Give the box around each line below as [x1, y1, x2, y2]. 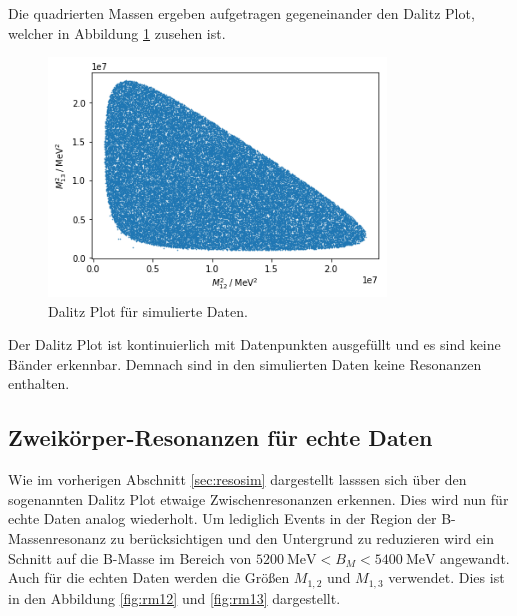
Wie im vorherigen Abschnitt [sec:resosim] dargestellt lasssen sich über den [8, 469, 467, 490]
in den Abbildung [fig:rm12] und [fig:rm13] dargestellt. [8, 587, 341, 608]
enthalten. [8, 373, 70, 394]
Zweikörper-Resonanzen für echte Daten [8, 422, 433, 453]
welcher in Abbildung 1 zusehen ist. [8, 22, 226, 43]
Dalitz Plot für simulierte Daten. [48, 300, 248, 321]
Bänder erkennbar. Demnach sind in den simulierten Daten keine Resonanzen [8, 353, 482, 374]
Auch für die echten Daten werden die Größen [8, 567, 290, 588]
